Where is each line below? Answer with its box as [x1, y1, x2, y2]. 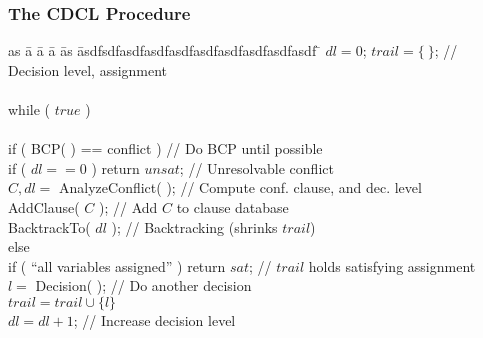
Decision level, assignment [8, 59, 168, 80]
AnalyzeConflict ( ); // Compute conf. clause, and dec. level [59, 177, 422, 198]
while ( [8, 99, 50, 119]
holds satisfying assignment [308, 255, 476, 276]
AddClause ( [8, 196, 80, 217]
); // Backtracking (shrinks [111, 216, 278, 237]
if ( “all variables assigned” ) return [8, 255, 226, 276]
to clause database [176, 196, 289, 217]
